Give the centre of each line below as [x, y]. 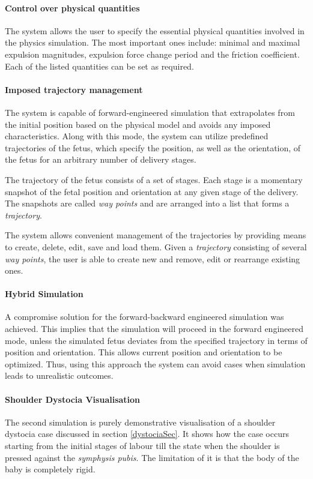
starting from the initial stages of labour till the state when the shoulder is [142, 446]
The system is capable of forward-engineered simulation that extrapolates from [150, 112]
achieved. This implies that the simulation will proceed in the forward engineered [154, 329]
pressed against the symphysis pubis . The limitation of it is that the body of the [152, 457]
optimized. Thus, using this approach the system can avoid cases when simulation [155, 363]
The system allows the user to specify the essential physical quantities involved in [155, 30]
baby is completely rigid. [50, 469]
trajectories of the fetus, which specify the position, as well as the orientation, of [153, 147]
